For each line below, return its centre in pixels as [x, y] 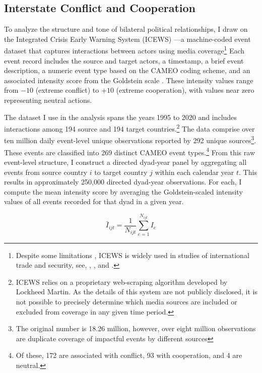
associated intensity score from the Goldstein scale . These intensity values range [129, 80]
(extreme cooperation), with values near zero [185, 90]
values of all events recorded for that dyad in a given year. [94, 201]
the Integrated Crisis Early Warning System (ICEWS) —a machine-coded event [127, 39]
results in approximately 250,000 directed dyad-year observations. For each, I [123, 182]
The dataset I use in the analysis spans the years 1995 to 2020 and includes [120, 117]
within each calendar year [194, 172]
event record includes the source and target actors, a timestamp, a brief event [124, 60]
